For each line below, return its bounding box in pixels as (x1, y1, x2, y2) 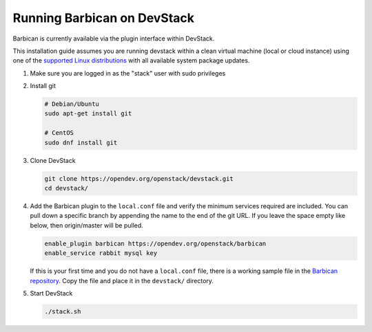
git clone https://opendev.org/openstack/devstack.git (44, 175, 234, 182)
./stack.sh (44, 307, 81, 316)
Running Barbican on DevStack (12, 10, 195, 25)
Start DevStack (30, 289, 73, 297)
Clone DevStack (30, 156, 76, 164)
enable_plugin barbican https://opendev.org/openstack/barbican (44, 239, 267, 247)
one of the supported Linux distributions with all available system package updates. (12, 56, 250, 65)
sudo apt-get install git (44, 110, 132, 118)
